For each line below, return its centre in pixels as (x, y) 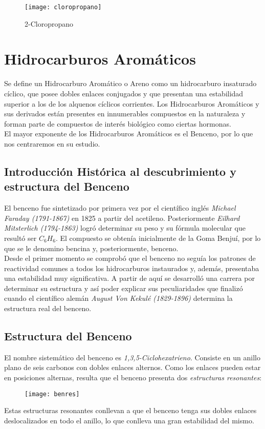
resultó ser (20, 238)
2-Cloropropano (49, 23)
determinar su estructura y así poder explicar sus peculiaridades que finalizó (124, 288)
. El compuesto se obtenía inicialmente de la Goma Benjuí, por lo (158, 238)
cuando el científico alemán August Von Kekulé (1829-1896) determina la (118, 298)
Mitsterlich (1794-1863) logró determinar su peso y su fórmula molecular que (125, 228)
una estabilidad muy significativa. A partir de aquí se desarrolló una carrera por (129, 278)
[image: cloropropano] (63, 7)
